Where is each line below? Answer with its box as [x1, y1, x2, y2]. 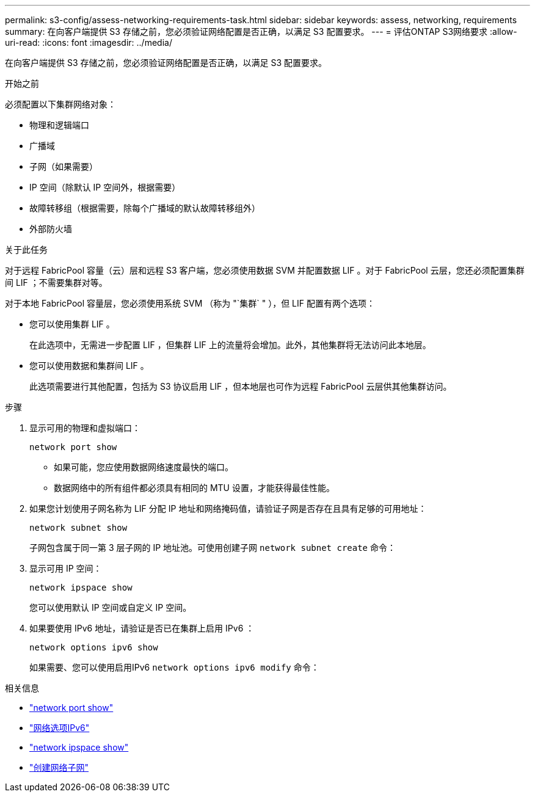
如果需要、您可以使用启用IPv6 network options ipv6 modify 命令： [29, 662, 319, 672]
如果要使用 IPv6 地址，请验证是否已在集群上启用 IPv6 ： [29, 623, 255, 633]
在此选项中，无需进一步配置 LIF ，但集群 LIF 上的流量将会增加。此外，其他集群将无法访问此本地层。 [29, 340, 431, 350]
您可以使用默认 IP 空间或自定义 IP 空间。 [29, 602, 192, 613]
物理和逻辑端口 [29, 120, 89, 130]
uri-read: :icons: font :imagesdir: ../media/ [5, 37, 172, 48]
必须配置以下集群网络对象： [5, 99, 116, 109]
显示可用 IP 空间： [29, 563, 102, 573]
